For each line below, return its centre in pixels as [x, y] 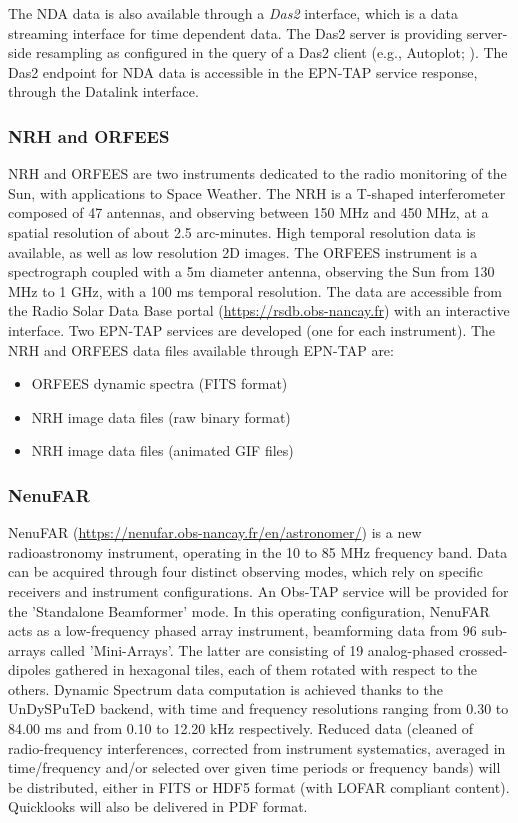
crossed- [483, 649]
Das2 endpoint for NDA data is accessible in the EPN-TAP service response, [243, 71]
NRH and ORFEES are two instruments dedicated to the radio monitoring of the [257, 173]
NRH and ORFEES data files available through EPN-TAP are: [201, 349]
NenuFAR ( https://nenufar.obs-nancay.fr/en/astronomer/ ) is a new [215, 532]
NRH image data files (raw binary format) [161, 416]
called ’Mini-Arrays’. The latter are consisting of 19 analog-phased [252, 649]
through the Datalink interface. [103, 91]
